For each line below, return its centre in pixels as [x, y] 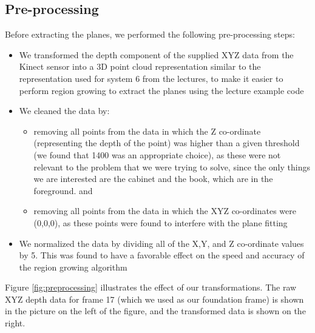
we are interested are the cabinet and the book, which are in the [153, 179]
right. [15, 323]
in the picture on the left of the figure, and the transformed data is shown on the [155, 311]
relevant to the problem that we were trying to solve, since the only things [172, 166]
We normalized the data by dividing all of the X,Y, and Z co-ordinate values [161, 243]
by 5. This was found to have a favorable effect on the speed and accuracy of [162, 255]
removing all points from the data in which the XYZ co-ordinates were [165, 211]
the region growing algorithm [73, 267]
